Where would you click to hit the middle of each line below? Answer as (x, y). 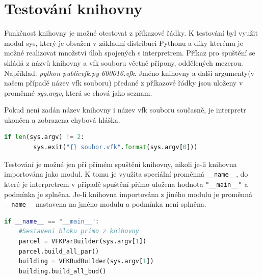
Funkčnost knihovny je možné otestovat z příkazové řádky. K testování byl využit (131, 33)
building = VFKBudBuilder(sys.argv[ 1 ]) (86, 261)
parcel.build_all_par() (59, 251)
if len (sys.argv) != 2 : (44, 137)
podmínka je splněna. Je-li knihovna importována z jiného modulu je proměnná (128, 194)
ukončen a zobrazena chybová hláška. (62, 119)
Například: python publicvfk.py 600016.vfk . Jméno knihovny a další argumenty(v (129, 73)
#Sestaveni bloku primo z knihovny (79, 231)
